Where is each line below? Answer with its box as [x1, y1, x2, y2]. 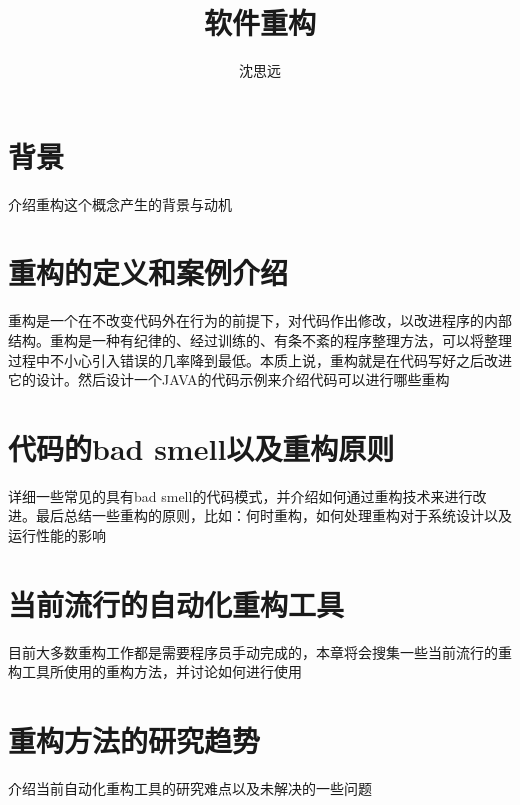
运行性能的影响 [8, 525, 106, 546]
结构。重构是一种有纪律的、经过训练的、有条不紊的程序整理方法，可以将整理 [8, 329, 512, 350]
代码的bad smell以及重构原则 [8, 427, 395, 468]
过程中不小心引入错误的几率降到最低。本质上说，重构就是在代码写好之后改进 [8, 349, 512, 370]
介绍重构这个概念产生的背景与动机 [8, 193, 232, 214]
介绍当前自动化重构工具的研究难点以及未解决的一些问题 [8, 778, 372, 799]
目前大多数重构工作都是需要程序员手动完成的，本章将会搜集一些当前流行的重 [8, 641, 512, 662]
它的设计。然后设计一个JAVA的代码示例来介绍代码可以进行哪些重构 [8, 369, 450, 390]
